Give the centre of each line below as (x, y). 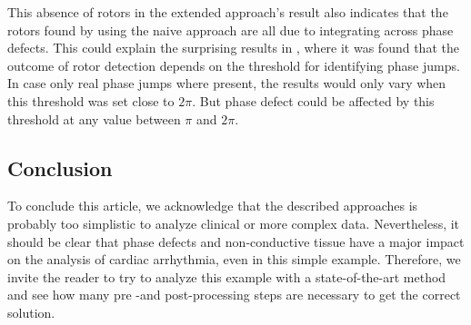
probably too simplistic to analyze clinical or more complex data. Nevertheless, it (234, 223)
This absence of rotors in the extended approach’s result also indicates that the (228, 12)
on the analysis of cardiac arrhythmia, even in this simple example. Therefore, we (234, 259)
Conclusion (60, 167)
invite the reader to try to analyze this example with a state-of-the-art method (227, 276)
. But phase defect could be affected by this (313, 100)
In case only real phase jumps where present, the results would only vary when (227, 83)
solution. (31, 312)
